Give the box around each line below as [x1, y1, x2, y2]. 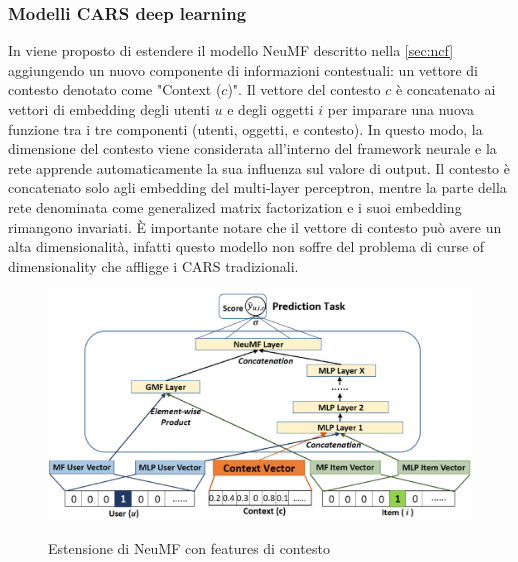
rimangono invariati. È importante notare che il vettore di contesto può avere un [8, 216, 502, 237]
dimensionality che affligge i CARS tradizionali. [8, 255, 299, 276]
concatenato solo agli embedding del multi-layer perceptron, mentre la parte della [8, 177, 507, 198]
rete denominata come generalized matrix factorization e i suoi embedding [8, 196, 462, 217]
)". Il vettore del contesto [227, 79, 381, 100]
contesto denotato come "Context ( [8, 79, 222, 100]
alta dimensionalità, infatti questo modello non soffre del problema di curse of [8, 236, 485, 257]
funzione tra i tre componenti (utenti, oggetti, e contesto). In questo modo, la [8, 118, 483, 139]
